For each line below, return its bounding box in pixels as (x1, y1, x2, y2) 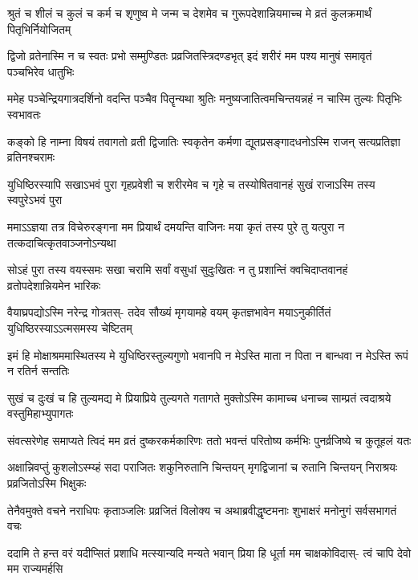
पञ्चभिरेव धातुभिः (7, 63, 75, 80)
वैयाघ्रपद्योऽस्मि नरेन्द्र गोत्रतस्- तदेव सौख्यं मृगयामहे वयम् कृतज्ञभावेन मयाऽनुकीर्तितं (7, 304, 331, 321)
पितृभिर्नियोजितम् (7, 20, 71, 37)
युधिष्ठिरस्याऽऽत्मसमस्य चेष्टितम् (7, 319, 132, 336)
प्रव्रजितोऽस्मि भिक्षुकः (7, 475, 87, 492)
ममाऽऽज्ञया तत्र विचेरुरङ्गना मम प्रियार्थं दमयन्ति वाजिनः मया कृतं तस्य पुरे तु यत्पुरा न (7, 218, 345, 235)
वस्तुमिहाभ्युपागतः (7, 405, 74, 422)
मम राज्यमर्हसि (7, 560, 63, 577)
